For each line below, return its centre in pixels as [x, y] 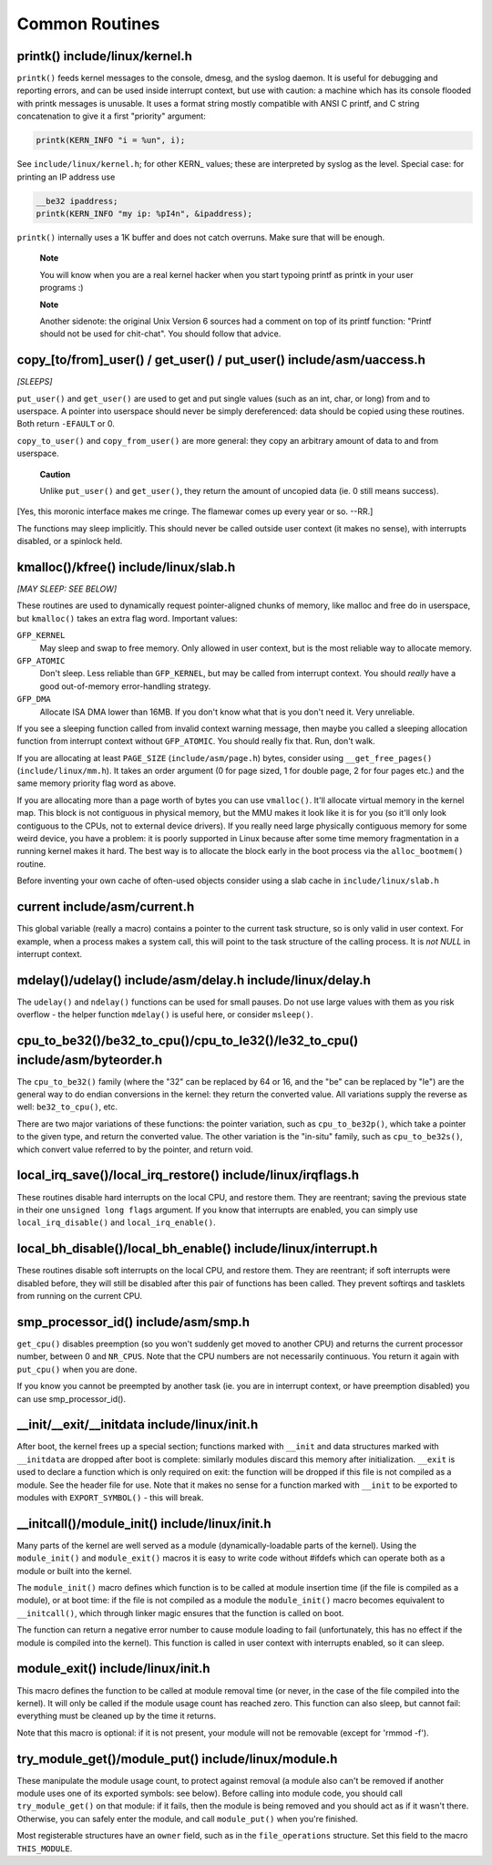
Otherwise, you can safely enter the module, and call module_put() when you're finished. [188, 1819]
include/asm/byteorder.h [90, 1060]
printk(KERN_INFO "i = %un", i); [111, 140]
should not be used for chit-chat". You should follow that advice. [160, 334]
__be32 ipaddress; [77, 201]
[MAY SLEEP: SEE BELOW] [67, 589]
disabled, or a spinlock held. [70, 541]
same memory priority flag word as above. [97, 783]
